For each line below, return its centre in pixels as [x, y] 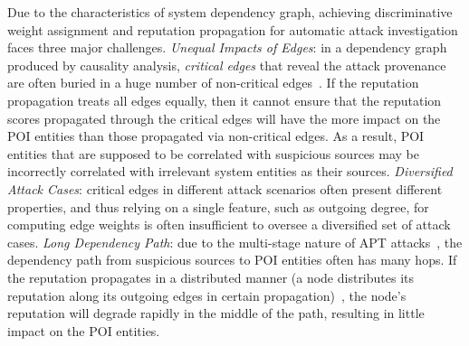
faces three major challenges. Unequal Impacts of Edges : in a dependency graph [227, 47]
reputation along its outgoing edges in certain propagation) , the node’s [207, 295]
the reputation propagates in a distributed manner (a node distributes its [211, 277]
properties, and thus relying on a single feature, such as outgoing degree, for [218, 206]
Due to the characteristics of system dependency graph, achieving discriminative [230, 12]
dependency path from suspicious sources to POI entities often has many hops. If [232, 260]
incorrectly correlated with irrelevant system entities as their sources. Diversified [230, 171]
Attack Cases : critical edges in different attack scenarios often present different [225, 188]
